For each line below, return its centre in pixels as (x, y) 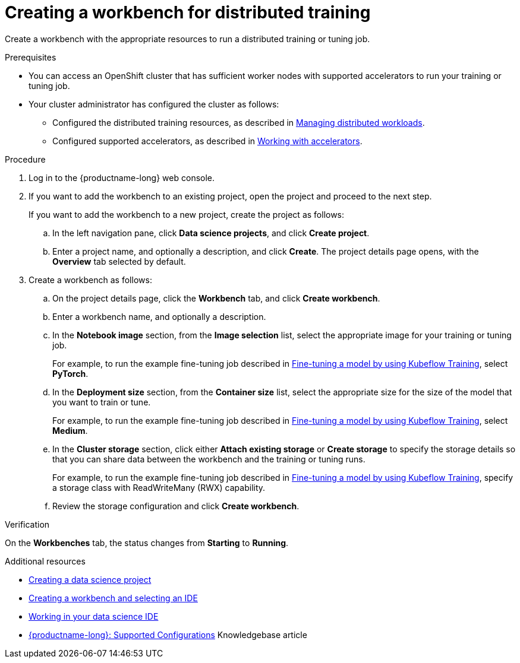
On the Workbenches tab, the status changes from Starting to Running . (147, 543)
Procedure (25, 159)
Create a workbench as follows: (90, 280)
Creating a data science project (90, 579)
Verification (27, 524)
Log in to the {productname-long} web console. (122, 177)
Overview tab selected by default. (119, 261)
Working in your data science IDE (94, 616)
